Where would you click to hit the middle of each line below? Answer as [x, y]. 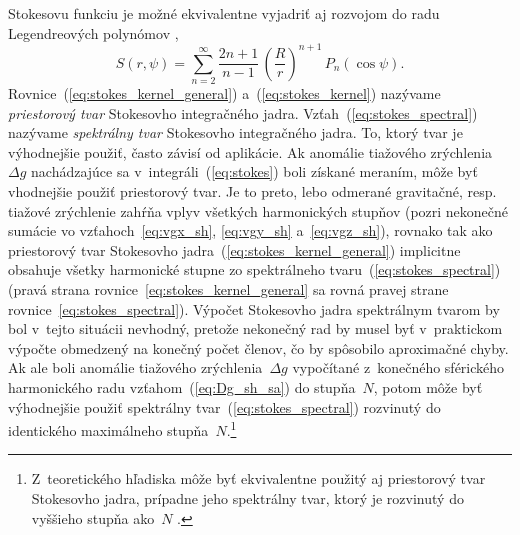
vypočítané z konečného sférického [398, 367]
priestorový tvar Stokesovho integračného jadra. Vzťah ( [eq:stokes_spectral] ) [243, 112]
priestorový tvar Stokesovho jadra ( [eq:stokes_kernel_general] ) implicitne [234, 249]
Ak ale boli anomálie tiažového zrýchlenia [135, 367]
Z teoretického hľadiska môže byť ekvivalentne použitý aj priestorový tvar [258, 478]
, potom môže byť [428, 386]
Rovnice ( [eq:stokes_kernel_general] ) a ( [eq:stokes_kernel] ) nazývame [224, 93]
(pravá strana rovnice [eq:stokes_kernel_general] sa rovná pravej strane [228, 288]
